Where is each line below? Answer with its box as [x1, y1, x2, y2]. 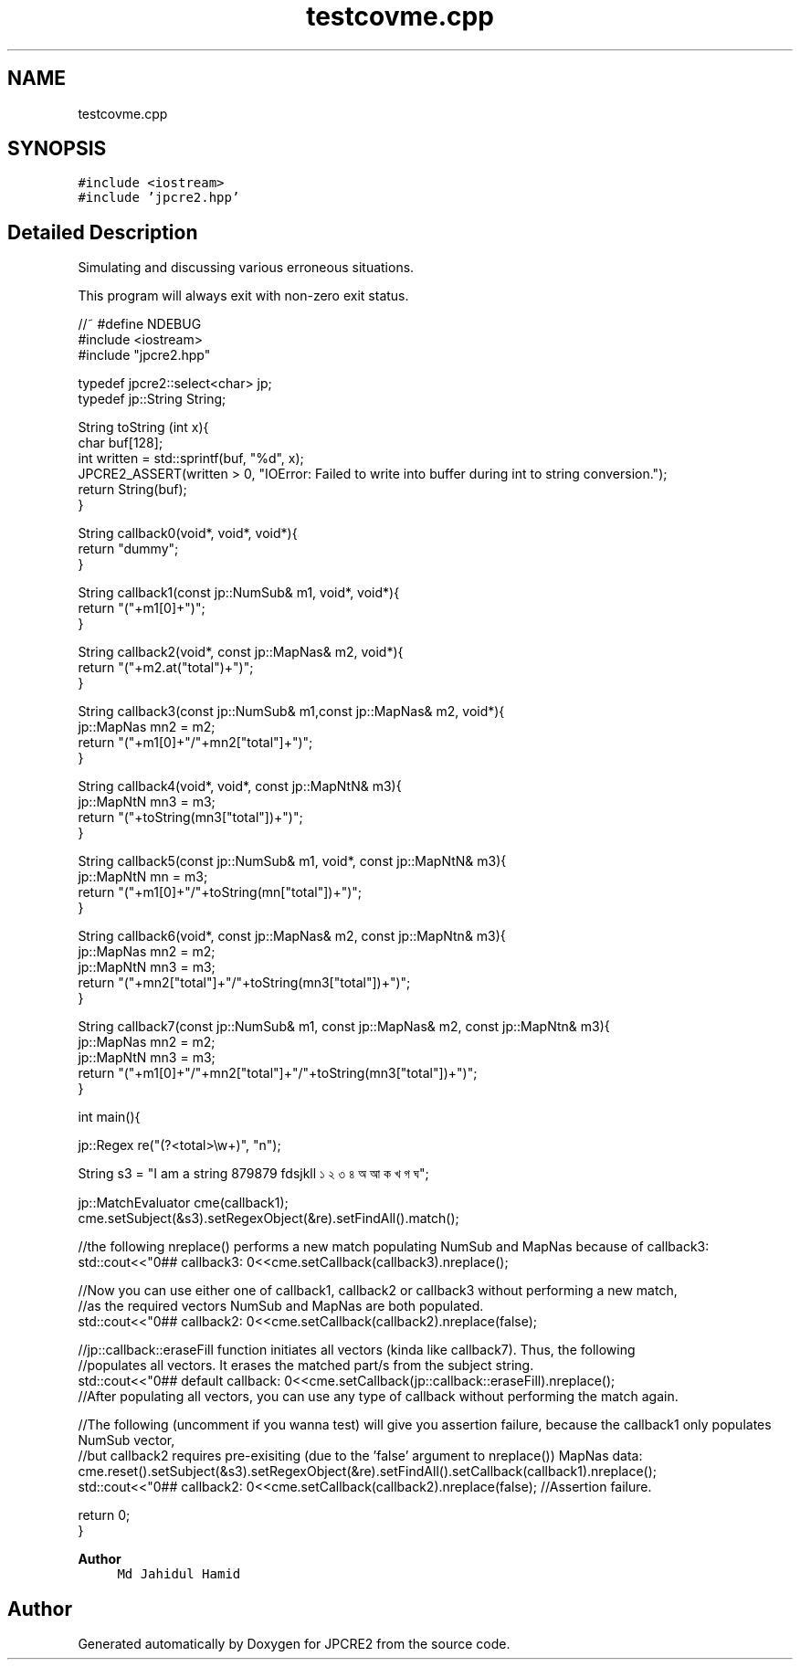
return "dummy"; [78, 541, 179, 557]
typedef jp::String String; [78, 391, 226, 407]
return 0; [78, 1507, 131, 1524]
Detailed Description [7, 220, 198, 244]
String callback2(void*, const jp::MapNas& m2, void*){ [78, 644, 404, 660]
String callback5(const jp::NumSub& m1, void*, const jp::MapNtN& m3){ [78, 853, 507, 870]
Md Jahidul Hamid [117, 1567, 241, 1582]
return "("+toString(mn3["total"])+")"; [78, 809, 303, 826]
